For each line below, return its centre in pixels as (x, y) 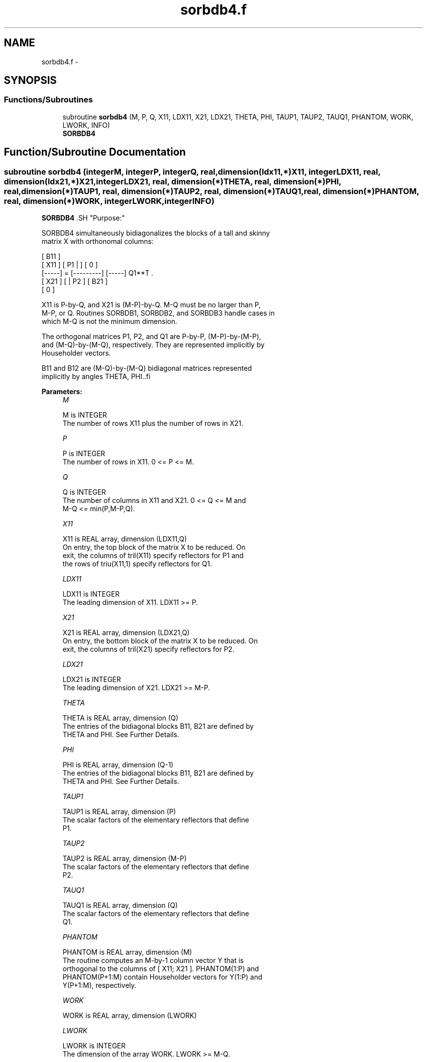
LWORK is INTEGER (94, 1046)
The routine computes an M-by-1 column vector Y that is (153, 961)
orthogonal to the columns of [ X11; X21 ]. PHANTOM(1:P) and (161, 969)
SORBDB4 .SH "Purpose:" (83, 218)
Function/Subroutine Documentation (95, 152)
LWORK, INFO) (86, 125)
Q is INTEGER (84, 492)
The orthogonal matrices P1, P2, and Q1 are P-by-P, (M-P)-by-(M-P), (151, 337)
